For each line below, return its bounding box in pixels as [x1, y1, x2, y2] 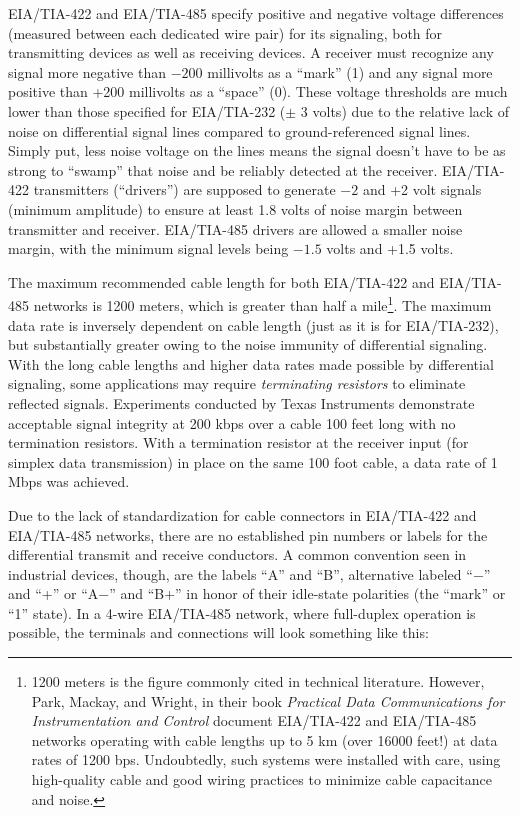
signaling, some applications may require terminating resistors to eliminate [8, 373, 466, 394]
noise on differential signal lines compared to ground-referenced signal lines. [8, 120, 471, 141]
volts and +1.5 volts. [326, 238, 454, 259]
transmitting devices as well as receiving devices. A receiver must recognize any [8, 42, 494, 63]
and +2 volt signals [362, 179, 482, 200]
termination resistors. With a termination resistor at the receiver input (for [8, 432, 469, 453]
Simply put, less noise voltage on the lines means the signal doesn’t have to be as [8, 140, 506, 161]
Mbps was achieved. [8, 471, 130, 492]
